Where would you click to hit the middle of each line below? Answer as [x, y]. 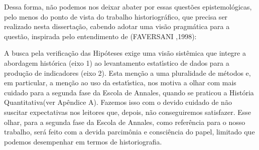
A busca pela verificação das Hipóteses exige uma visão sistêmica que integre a [125, 53]
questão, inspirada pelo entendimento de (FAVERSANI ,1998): [100, 36]
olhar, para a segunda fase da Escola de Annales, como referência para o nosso [125, 122]
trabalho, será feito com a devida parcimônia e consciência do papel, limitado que [129, 132]
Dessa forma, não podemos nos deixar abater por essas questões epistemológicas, [128, 7]
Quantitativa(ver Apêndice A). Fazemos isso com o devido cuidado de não [118, 102]
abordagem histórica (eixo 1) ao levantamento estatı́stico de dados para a [117, 62]
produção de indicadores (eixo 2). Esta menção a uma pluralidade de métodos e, [127, 72]
